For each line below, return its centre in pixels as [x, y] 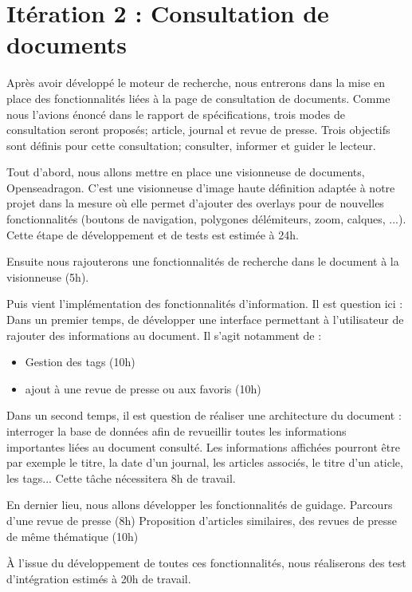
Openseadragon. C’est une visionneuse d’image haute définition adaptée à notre [201, 187]
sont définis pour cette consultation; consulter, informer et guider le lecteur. [191, 145]
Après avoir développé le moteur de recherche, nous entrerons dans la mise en [196, 83]
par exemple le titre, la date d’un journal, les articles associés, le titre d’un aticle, [205, 462]
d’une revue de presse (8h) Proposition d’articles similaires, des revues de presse [202, 520]
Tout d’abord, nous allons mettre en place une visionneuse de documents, [186, 172]
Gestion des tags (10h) [80, 362]
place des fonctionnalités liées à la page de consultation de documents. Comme [198, 98]
